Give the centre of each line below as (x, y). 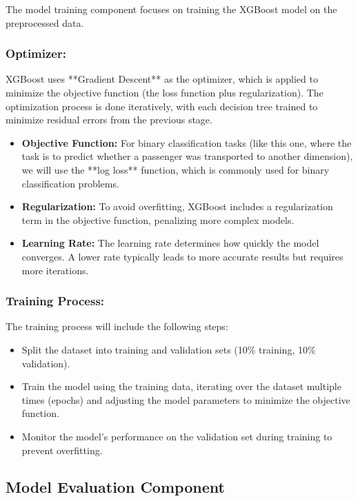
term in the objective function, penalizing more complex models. (158, 219)
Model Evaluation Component (115, 487)
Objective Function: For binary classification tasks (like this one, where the (187, 142)
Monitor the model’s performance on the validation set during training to (177, 436)
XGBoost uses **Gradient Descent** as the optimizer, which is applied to (162, 79)
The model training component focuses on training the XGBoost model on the (171, 9)
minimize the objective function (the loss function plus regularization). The (165, 92)
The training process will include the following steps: (117, 326)
